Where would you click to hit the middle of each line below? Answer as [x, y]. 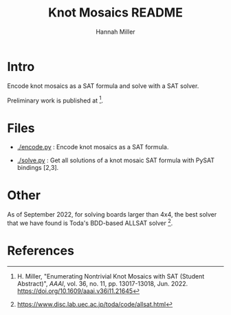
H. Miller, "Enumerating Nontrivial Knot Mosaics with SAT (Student [111, 276]
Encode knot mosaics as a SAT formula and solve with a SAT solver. [103, 86]
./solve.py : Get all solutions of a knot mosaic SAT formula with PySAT [116, 160]
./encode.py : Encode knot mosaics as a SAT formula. [93, 147]
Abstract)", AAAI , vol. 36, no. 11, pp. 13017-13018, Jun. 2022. [102, 283]
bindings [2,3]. [38, 168]
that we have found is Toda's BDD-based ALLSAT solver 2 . [90, 222]
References [41, 251]
